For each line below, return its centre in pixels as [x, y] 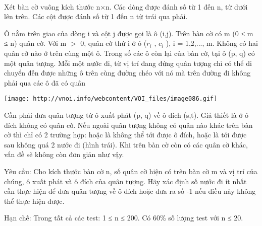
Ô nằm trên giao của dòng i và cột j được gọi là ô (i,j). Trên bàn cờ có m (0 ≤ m [129, 33]
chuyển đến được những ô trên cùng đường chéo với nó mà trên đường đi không [127, 73]
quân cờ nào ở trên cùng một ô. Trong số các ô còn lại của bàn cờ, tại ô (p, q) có [129, 53]
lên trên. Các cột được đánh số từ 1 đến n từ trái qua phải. [96, 16]
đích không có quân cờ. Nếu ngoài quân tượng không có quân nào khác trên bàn [128, 125]
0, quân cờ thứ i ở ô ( [114, 43]
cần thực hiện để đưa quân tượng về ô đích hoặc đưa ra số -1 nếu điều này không [130, 191]
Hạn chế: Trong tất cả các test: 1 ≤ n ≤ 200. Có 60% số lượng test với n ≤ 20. [124, 218]
